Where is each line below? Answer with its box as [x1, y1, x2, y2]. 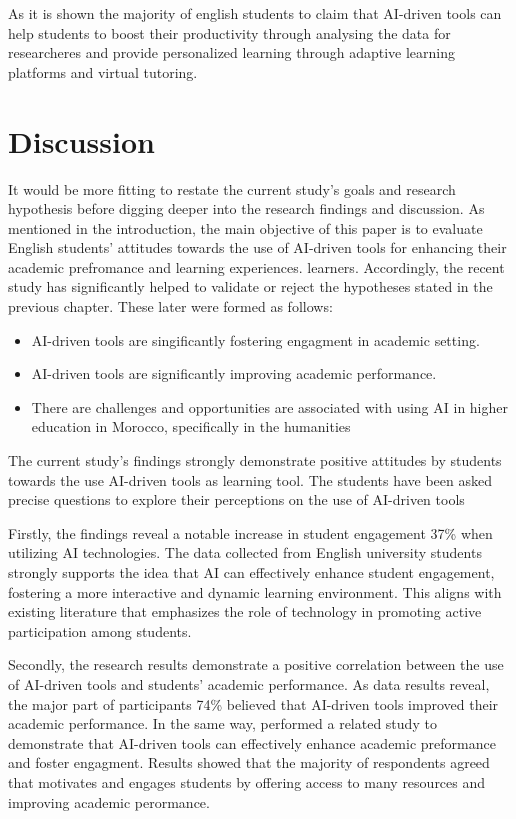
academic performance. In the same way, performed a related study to [8, 713, 437, 734]
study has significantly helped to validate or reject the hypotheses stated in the [8, 276, 493, 297]
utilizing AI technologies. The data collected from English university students [8, 542, 482, 563]
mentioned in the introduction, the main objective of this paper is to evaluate [8, 217, 483, 238]
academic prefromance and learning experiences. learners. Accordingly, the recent [8, 256, 505, 277]
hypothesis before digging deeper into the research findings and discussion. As [8, 198, 485, 219]
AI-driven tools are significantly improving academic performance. [31, 363, 437, 384]
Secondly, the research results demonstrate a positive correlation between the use [8, 654, 504, 675]
